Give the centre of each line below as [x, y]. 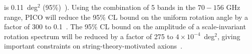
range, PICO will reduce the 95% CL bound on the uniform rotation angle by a [126, 17]
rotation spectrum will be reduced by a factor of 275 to [89, 36]
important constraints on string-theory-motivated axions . [93, 46]
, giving [229, 36]
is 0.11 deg [21, 7]
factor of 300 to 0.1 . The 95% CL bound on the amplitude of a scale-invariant [125, 27]
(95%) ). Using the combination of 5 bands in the [119, 7]
